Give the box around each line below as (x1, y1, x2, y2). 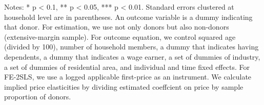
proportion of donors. (4, 91, 71, 102)
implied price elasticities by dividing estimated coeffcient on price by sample (4, 81, 243, 92)
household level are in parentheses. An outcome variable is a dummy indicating (4, 11, 253, 22)
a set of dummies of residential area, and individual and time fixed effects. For (4, 61, 250, 72)
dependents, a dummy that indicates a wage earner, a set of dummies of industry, (4, 51, 260, 62)
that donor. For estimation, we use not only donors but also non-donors (4, 21, 229, 32)
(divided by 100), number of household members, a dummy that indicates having (4, 41, 259, 52)
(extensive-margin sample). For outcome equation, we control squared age (4, 31, 236, 42)
